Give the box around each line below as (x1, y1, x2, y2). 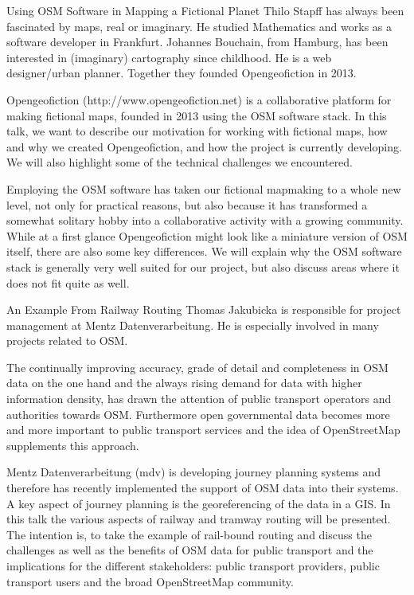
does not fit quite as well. (6, 274, 130, 291)
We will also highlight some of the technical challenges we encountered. (6, 154, 353, 170)
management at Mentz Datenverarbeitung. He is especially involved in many (6, 316, 379, 333)
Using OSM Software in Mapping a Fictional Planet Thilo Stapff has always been (6, 2, 404, 18)
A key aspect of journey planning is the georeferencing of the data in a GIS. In (6, 495, 391, 511)
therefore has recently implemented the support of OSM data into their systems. (6, 480, 399, 496)
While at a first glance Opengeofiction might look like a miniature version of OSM (6, 227, 408, 244)
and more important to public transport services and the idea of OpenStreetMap (6, 421, 400, 438)
